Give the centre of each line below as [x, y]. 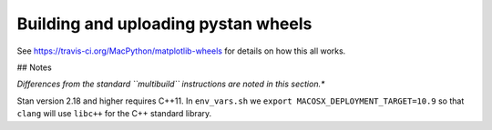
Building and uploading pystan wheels [164, 24]
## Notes [34, 67]
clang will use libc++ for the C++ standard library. [114, 114]
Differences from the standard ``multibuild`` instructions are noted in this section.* [171, 84]
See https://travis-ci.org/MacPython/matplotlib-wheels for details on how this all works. [181, 51]
